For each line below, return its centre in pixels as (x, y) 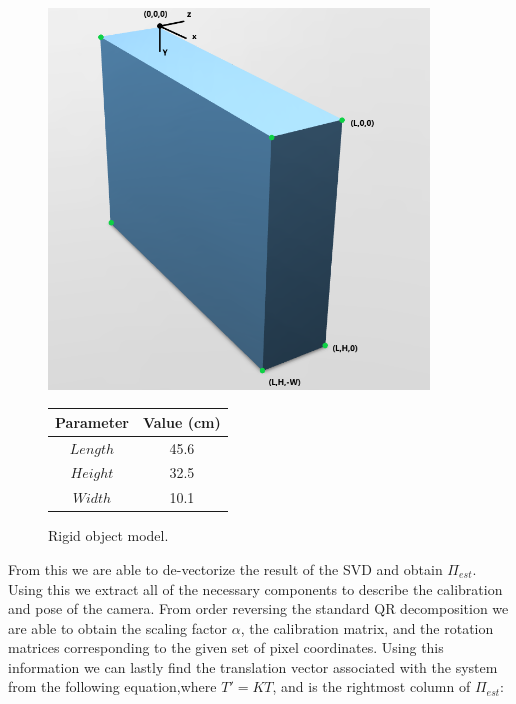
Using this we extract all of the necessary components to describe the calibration (255, 588)
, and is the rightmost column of (371, 686)
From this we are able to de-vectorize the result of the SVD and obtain (225, 568)
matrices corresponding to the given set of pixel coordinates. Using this (226, 647)
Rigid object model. (108, 535)
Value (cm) (181, 421)
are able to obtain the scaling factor (118, 627)
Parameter (92, 421)
